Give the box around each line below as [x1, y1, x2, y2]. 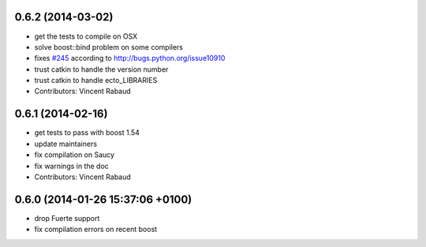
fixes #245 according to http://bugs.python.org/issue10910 [34, 54, 226, 63]
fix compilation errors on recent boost [34, 225, 158, 234]
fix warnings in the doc [34, 161, 110, 170]
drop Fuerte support [34, 213, 100, 223]
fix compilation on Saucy [34, 150, 114, 159]
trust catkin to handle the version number [34, 64, 169, 74]
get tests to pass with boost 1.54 [34, 128, 140, 137]
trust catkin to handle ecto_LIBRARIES [34, 76, 158, 85]
